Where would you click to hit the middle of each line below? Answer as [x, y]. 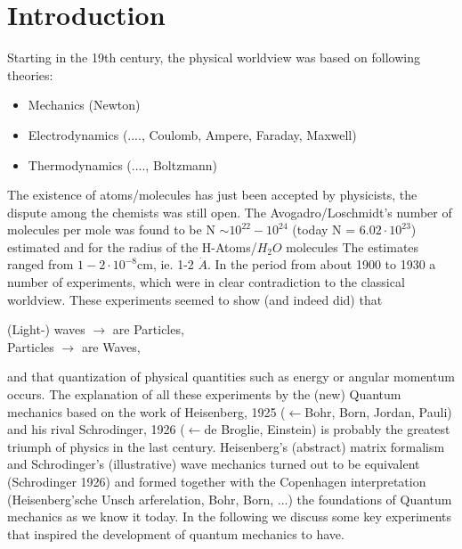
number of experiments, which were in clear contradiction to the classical [206, 282]
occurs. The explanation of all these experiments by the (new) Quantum [204, 394]
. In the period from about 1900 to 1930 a [321, 264]
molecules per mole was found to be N [111, 229]
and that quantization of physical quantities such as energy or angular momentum [231, 377]
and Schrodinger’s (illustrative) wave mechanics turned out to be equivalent [214, 464]
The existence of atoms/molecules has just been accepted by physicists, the [212, 195]
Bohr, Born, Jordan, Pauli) [378, 411]
